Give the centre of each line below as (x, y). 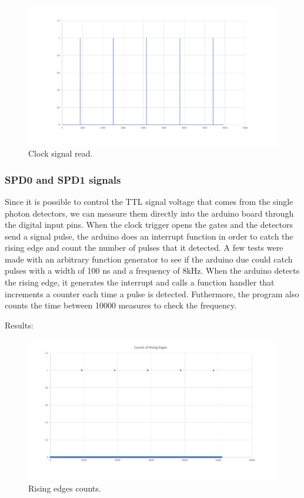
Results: (19, 325)
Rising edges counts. (65, 488)
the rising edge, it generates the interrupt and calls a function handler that (140, 282)
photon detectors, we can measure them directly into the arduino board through (149, 213)
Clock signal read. (61, 153)
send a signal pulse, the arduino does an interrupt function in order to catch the (149, 236)
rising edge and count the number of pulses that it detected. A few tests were (144, 248)
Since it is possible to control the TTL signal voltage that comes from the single (149, 201)
